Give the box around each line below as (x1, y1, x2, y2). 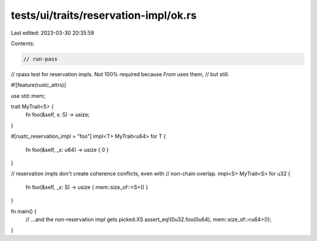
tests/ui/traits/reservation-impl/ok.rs (11, 9, 197, 22)
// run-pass (23, 56, 58, 62)
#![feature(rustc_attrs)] (11, 82, 66, 89)
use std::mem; (11, 92, 46, 99)
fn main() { (11, 208, 37, 215)
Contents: (11, 40, 35, 47)
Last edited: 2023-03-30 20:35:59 (11, 29, 95, 36)
